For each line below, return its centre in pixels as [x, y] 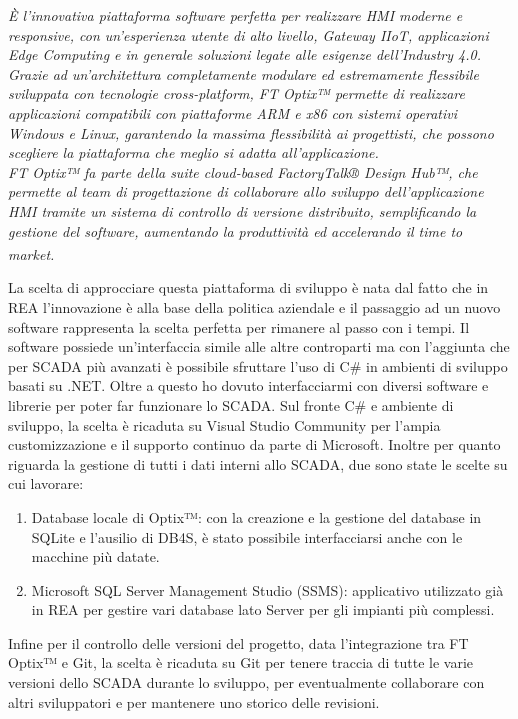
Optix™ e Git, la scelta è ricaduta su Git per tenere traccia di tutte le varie [240, 662]
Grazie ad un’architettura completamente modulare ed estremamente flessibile [243, 73]
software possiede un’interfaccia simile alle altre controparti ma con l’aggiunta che [259, 346]
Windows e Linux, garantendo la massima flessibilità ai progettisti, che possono [251, 132]
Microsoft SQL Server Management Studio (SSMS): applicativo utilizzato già [267, 589]
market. [31, 253]
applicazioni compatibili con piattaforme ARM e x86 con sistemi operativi [233, 112]
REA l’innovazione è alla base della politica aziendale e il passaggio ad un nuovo [254, 306]
